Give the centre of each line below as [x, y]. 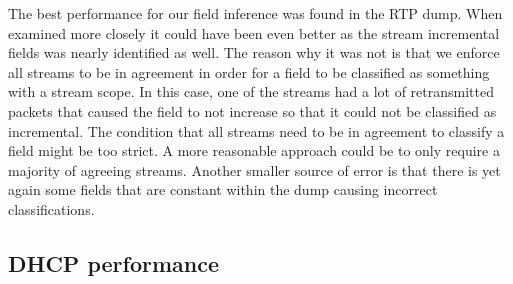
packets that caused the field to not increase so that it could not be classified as [252, 110]
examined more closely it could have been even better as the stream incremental [254, 32]
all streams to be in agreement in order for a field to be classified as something [249, 71]
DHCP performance [114, 262]
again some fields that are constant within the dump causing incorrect [223, 189]
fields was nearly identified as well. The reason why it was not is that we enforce [254, 52]
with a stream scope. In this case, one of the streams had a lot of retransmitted [251, 91]
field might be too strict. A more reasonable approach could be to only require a [254, 150]
